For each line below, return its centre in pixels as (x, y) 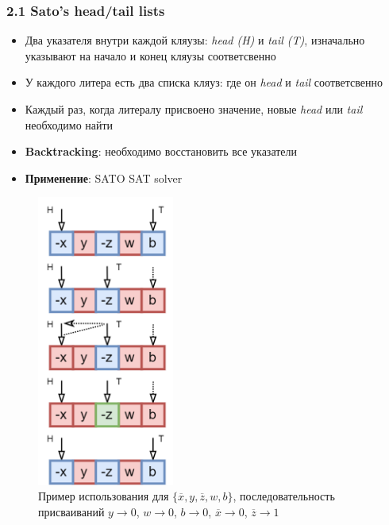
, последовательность (284, 496)
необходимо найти (69, 124)
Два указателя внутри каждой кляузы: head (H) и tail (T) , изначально (195, 40)
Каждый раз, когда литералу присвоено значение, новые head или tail (194, 109)
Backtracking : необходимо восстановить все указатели (161, 151)
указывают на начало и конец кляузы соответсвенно (150, 55)
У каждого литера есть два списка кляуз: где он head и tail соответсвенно (204, 82)
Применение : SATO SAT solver (104, 178)
